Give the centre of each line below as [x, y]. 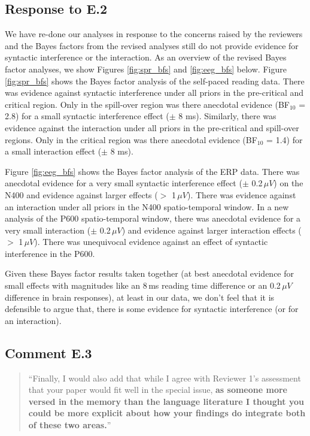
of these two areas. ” [70, 425]
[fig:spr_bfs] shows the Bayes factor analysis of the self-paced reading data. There [155, 81]
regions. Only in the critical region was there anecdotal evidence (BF [131, 139]
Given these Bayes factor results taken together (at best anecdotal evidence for [149, 273]
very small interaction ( [48, 230]
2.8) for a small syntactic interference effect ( [87, 116]
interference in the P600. [50, 253]
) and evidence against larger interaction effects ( [212, 230]
